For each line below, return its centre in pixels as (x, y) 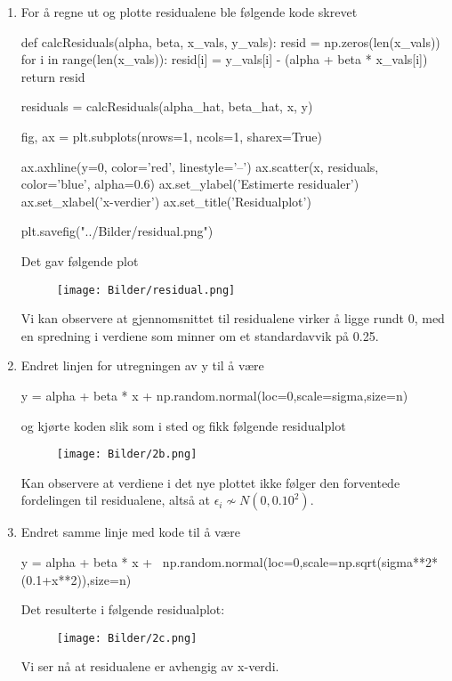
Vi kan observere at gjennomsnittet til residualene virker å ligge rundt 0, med (233, 318)
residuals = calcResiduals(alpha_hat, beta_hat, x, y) (167, 106)
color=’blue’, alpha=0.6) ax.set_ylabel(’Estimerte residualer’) (190, 184)
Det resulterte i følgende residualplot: (123, 609)
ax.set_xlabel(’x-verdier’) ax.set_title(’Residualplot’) (166, 201)
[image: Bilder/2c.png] (127, 638)
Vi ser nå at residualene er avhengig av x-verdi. (150, 666)
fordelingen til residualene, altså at (115, 500)
